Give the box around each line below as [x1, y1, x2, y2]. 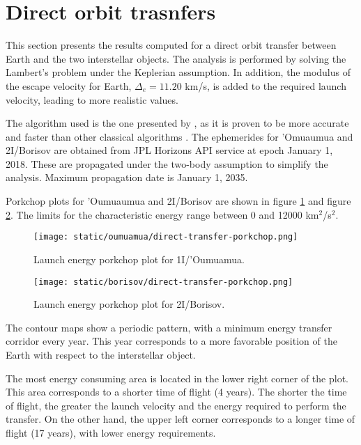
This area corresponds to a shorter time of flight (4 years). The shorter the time [6, 384, 347, 399]
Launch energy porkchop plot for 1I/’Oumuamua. [33, 251, 245, 266]
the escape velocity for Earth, [6, 78, 132, 93]
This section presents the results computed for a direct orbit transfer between [6, 38, 337, 52]
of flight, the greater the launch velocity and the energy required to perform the [6, 398, 346, 412]
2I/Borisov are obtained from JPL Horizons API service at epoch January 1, [6, 143, 333, 157]
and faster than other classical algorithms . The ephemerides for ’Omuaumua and [6, 129, 353, 143]
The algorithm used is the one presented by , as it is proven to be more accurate [6, 116, 349, 130]
